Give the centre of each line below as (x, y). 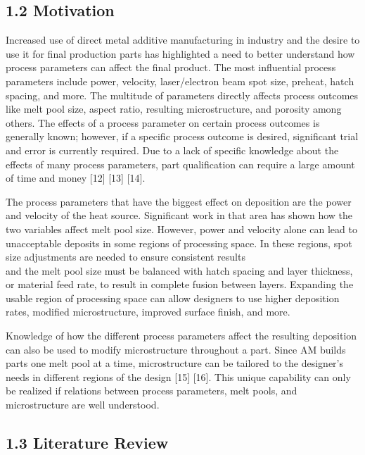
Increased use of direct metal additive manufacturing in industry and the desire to (183, 40)
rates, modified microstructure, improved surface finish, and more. (148, 312)
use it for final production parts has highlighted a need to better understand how (180, 53)
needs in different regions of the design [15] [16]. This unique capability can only (178, 376)
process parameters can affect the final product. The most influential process (171, 67)
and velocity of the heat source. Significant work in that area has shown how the (179, 215)
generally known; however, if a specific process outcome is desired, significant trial (182, 136)
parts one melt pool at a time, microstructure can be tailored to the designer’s (175, 363)
